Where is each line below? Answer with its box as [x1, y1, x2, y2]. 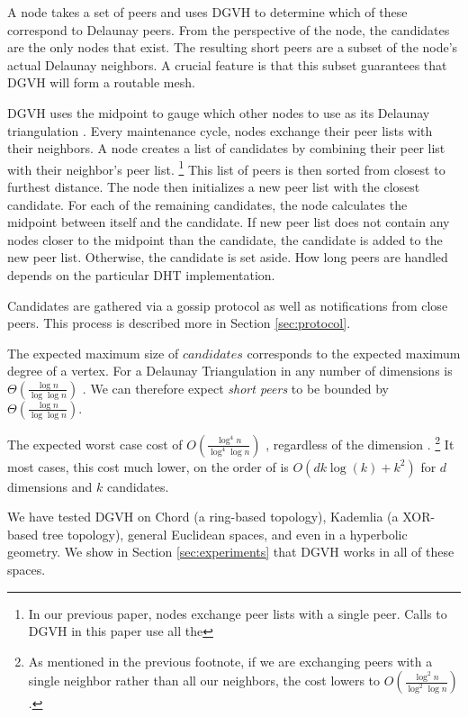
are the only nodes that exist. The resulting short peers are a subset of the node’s [7, 38, 458, 57]
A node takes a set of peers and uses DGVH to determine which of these [7, 3, 408, 21]
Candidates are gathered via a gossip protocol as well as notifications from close [7, 295, 448, 314]
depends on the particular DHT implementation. [7, 265, 275, 284]
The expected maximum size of [7, 343, 179, 362]
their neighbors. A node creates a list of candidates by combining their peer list [7, 139, 445, 158]
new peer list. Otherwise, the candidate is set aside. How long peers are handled [7, 248, 448, 267]
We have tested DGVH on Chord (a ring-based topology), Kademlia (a [7, 507, 399, 526]
